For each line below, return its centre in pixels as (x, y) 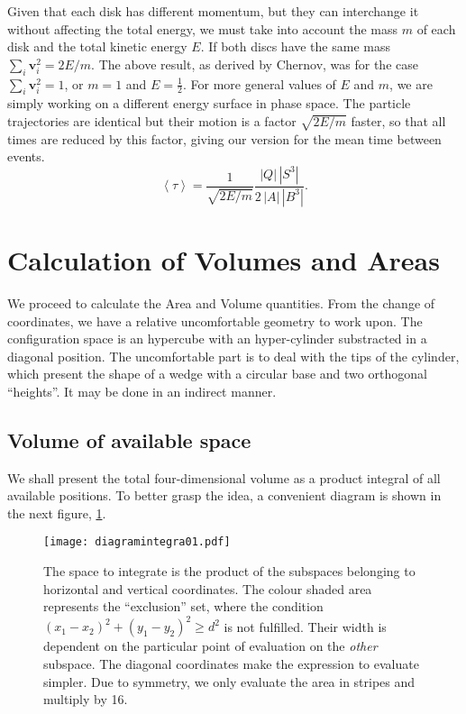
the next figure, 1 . (57, 513)
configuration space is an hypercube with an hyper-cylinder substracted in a (217, 339)
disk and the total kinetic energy (97, 46)
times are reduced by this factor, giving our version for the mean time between (224, 138)
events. (26, 156)
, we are (411, 83)
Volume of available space (129, 439)
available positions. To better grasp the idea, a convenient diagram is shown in (224, 495)
